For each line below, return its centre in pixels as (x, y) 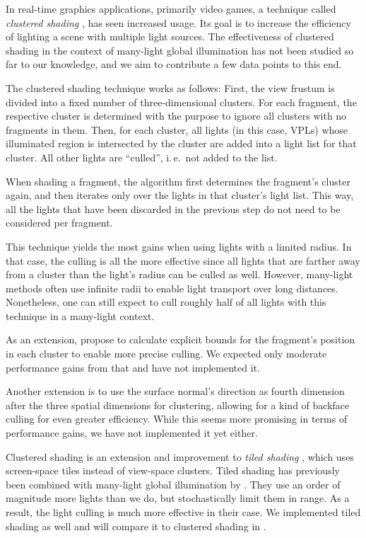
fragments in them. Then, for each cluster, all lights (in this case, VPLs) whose (177, 129)
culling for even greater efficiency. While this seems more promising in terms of (177, 419)
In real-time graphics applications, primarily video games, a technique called (171, 8)
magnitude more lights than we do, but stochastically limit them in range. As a (178, 498)
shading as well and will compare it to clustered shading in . (136, 526)
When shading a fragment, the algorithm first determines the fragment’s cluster (178, 181)
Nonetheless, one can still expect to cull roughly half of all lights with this (166, 302)
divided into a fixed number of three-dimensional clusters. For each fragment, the (181, 102)
